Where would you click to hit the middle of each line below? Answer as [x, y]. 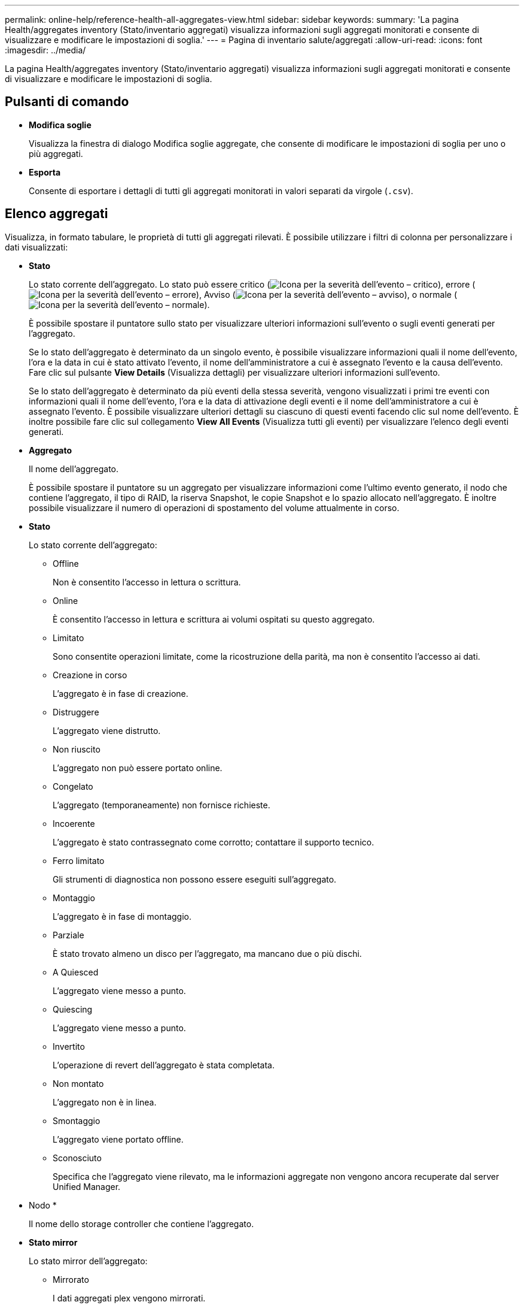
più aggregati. [56, 153]
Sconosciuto [77, 1158]
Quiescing [73, 1009]
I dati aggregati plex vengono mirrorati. [129, 1298]
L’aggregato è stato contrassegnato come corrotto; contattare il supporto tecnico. [214, 842]
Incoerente [74, 823]
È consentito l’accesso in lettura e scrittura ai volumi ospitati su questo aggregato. [214, 619]
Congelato [73, 786]
